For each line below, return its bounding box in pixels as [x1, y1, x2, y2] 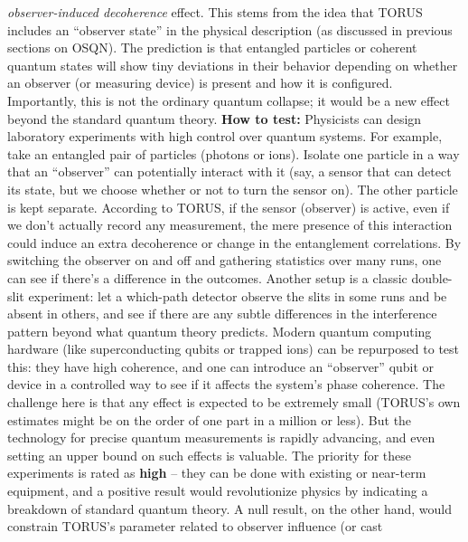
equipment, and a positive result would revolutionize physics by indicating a [7, 481, 428, 500]
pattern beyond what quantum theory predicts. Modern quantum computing [7, 321, 432, 340]
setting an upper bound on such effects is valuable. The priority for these [7, 445, 411, 464]
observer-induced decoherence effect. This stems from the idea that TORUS [7, 3, 423, 21]
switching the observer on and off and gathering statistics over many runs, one [7, 251, 442, 270]
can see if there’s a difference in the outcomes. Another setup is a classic [7, 268, 407, 287]
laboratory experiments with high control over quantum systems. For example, [7, 127, 443, 146]
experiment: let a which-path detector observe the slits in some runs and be [28, 286, 447, 305]
